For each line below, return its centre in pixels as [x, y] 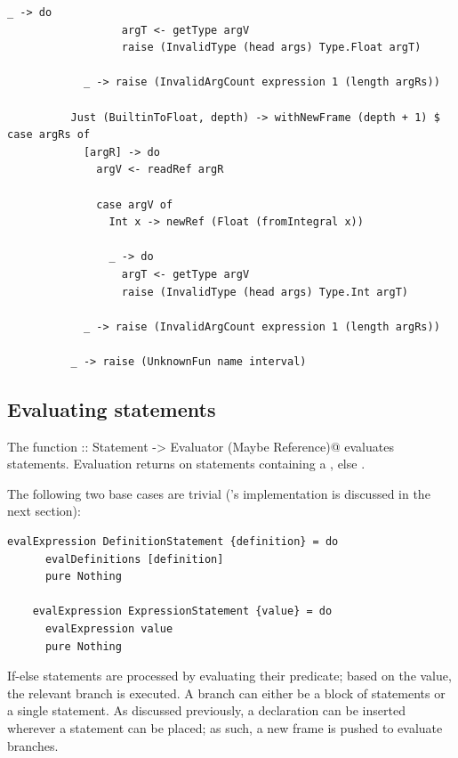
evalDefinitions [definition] [134, 559]
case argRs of [49, 135]
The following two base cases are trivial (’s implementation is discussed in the [219, 493]
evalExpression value [109, 629]
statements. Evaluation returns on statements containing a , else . [186, 464]
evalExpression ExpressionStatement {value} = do [182, 611]
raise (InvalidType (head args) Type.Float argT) [271, 48]
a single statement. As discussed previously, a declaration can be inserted [206, 710]
